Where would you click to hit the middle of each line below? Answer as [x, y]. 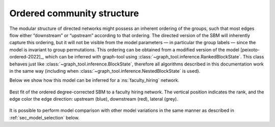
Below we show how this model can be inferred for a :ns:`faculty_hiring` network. [94, 80]
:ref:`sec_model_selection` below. [45, 117]
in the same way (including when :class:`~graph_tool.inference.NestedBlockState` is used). [105, 71]
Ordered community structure [74, 13]
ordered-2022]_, [27, 57]
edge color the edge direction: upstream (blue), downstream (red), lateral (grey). [94, 99]
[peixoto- [250, 50]
